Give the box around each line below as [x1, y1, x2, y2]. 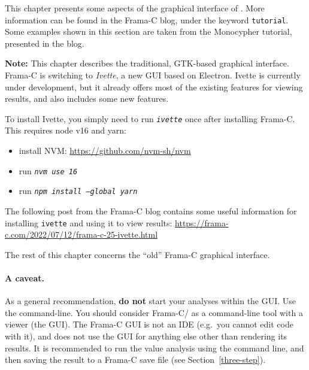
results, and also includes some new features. [5, 92, 169, 105]
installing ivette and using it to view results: [5, 216, 172, 229]
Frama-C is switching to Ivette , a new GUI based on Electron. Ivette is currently [5, 69, 301, 81]
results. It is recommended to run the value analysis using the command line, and [5, 341, 304, 354]
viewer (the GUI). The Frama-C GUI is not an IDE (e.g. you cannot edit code [5, 318, 293, 330]
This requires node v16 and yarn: [5, 124, 126, 137]
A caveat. [5, 272, 45, 284]
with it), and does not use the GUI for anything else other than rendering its [5, 329, 287, 342]
